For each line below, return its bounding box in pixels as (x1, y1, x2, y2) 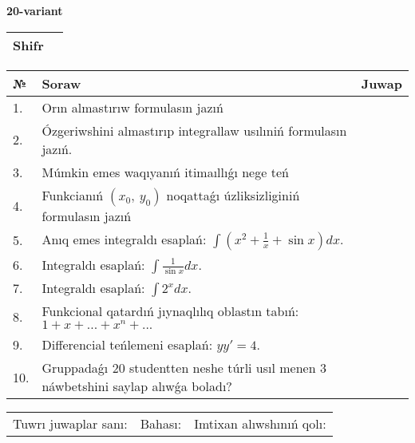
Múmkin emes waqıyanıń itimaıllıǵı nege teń (41, 162, 289, 181)
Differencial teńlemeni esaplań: (41, 335, 213, 354)
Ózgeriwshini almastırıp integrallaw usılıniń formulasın (41, 121, 347, 140)
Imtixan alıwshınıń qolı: (194, 414, 326, 433)
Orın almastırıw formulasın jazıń (41, 97, 223, 117)
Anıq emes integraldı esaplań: (41, 229, 207, 248)
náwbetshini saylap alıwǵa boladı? (41, 377, 232, 396)
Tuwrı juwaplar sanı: (13, 414, 128, 433)
